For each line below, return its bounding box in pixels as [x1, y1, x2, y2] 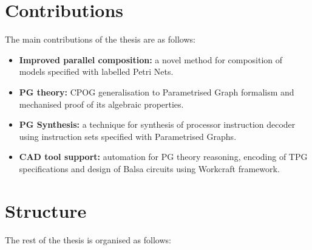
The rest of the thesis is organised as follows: [5, 233, 171, 246]
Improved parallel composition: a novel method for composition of [19, 53, 283, 66]
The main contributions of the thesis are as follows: [5, 33, 195, 46]
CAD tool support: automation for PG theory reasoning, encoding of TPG [19, 150, 308, 163]
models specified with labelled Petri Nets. [19, 65, 174, 78]
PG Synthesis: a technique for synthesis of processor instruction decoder [19, 118, 296, 131]
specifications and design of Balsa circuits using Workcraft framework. [19, 162, 280, 175]
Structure [5, 198, 87, 223]
